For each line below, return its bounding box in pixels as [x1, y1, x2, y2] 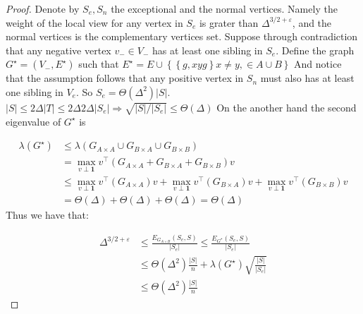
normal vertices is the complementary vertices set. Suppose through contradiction [6, 29, 358, 44]
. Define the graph [276, 42, 355, 57]
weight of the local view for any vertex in [6, 15, 183, 30]
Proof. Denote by [6, 1, 80, 16]
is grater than [199, 15, 259, 30]
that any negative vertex [6, 42, 111, 57]
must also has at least [260, 71, 355, 85]
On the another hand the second [216, 99, 357, 114]
